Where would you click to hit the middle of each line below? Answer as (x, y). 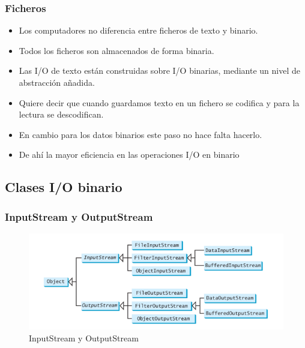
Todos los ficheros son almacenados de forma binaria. (116, 50)
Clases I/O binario (64, 187)
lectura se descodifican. (61, 114)
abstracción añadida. (57, 82)
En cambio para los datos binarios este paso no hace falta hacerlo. (140, 134)
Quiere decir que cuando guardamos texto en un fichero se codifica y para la (159, 102)
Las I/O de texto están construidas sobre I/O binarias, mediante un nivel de (159, 70)
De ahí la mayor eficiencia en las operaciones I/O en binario (129, 154)
